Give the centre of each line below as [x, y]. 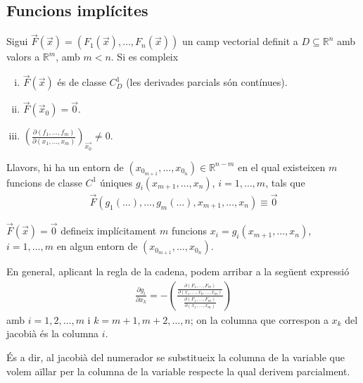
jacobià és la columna [53, 333]
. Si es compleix [145, 57]
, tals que [285, 182]
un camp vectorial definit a [240, 41]
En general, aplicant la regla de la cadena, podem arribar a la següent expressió [178, 271]
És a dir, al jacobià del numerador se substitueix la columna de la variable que [176, 357]
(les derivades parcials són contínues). [207, 82]
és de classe [82, 82]
